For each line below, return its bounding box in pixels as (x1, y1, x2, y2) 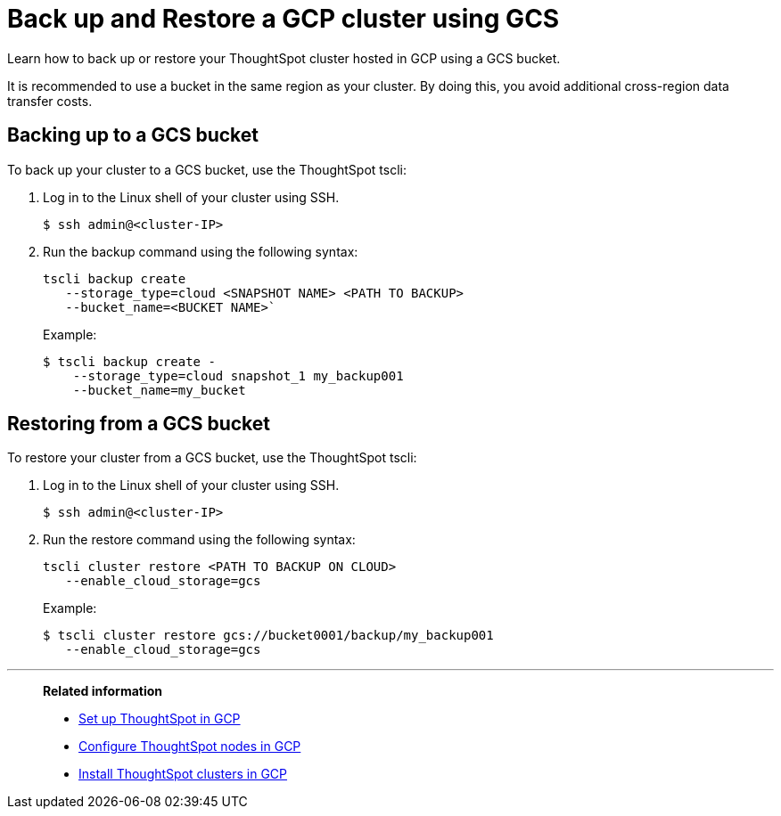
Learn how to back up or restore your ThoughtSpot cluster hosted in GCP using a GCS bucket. (7, 50, 561, 66)
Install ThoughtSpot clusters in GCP (78, 766, 288, 782)
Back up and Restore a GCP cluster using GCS (7, 4, 560, 34)
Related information (43, 683, 163, 699)
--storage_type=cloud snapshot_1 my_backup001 (72, 368, 404, 383)
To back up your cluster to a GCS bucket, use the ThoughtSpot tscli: (7, 161, 407, 177)
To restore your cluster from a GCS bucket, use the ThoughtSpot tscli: (7, 450, 417, 466)
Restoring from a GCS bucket (7, 412, 270, 436)
